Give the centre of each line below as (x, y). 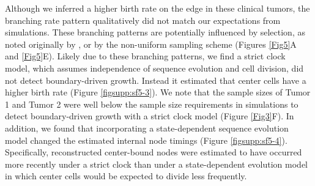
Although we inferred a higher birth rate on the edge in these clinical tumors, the (157, 8)
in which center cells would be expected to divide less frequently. (126, 176)
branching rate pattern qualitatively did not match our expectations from (143, 20)
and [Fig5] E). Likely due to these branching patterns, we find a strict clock (145, 56)
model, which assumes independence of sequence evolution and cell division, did (154, 68)
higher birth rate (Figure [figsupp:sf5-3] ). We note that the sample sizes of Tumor (158, 92)
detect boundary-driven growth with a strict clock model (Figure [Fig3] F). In (150, 116)
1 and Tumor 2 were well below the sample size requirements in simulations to (152, 104)
